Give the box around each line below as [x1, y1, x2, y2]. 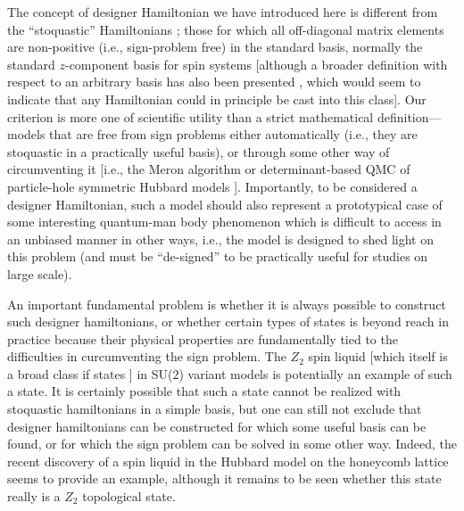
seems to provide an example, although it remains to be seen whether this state [7, 469, 442, 488]
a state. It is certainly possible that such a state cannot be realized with [7, 382, 402, 400]
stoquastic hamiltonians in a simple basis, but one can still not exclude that [7, 400, 422, 418]
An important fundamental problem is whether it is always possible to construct [7, 294, 446, 313]
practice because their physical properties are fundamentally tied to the [7, 329, 398, 348]
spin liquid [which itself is [308, 347, 448, 366]
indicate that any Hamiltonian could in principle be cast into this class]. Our [7, 89, 427, 108]
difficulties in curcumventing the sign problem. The [7, 347, 286, 366]
